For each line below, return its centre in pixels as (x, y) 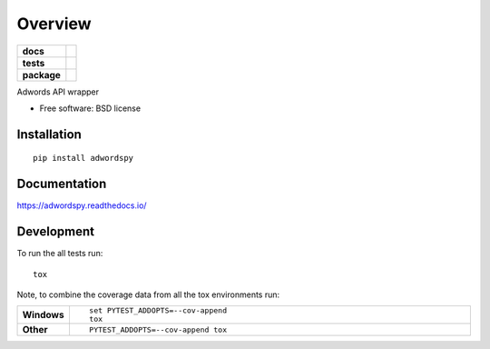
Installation (49, 134)
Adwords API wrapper (58, 92)
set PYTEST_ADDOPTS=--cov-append (158, 310)
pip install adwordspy (83, 158)
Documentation (62, 184)
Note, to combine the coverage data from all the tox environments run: (148, 294)
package (41, 75)
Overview (54, 24)
